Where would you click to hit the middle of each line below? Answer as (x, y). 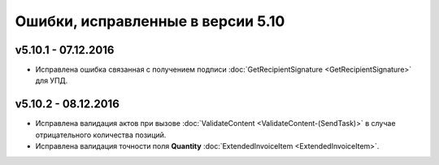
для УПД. (52, 80)
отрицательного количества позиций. (101, 135)
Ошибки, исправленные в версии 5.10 (150, 21)
